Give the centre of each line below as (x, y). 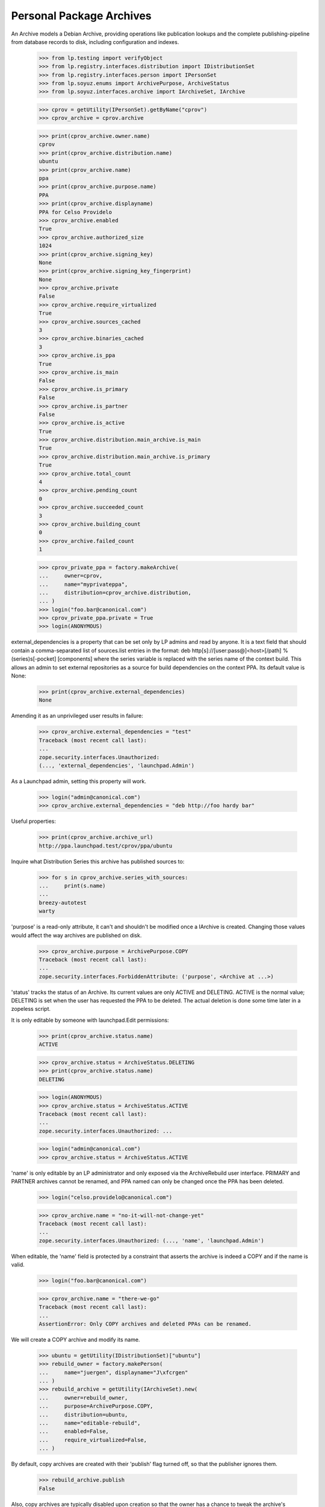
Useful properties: (34, 821)
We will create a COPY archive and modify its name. (76, 1339)
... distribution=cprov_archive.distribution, (115, 593)
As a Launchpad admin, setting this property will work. (79, 781)
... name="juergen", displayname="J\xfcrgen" (113, 1372)
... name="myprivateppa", (83, 584)
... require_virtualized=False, (93, 1440)
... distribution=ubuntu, (83, 1414)
